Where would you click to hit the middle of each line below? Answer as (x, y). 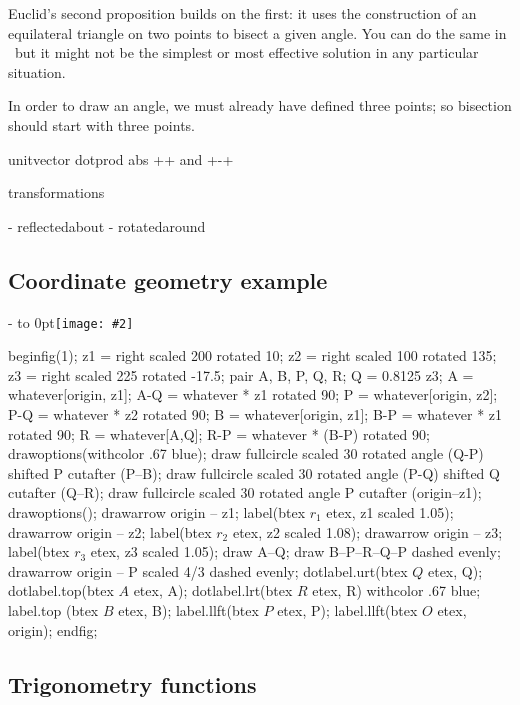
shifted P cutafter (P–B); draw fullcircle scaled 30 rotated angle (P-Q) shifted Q (254, 472)
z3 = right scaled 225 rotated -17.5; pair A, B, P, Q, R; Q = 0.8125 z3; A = (241, 374)
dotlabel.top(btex (61, 590)
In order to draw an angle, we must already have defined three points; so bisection (260, 105)
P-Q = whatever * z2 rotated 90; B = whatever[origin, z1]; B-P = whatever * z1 (255, 413)
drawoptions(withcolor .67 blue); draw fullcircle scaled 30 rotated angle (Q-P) (246, 453)
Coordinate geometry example (168, 279)
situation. (37, 71)
